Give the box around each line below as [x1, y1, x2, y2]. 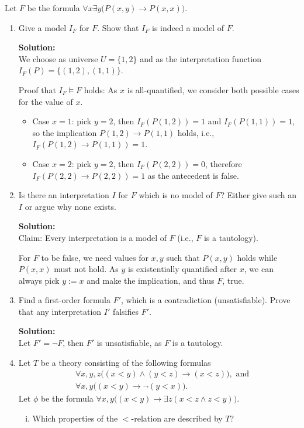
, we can [244, 263, 274, 275]
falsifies [112, 305, 139, 317]
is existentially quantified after [128, 263, 237, 275]
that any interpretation [18, 305, 102, 317]
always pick [18, 274, 60, 286]
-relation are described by [131, 412, 223, 424]
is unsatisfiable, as [96, 337, 162, 349]
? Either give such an [220, 189, 296, 201]
